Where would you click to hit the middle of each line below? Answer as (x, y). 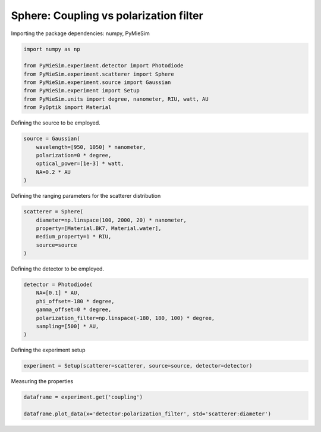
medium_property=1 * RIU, (74, 237)
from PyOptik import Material (67, 108)
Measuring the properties (42, 381)
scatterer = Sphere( (53, 212)
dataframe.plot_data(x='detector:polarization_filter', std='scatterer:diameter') (147, 414)
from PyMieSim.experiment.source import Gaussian (97, 83)
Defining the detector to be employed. (57, 269)
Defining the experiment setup (48, 350)
